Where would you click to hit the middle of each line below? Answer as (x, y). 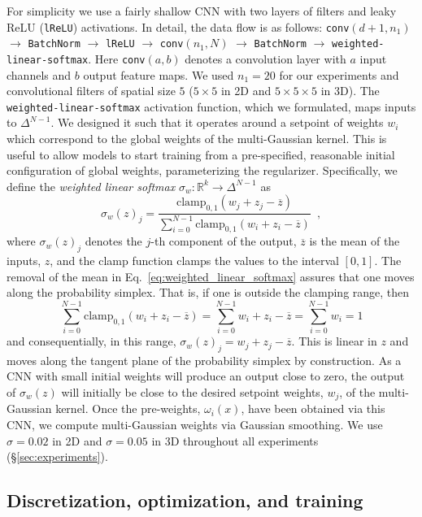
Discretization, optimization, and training (185, 500)
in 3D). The (350, 91)
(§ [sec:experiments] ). (57, 456)
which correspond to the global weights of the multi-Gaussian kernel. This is (197, 138)
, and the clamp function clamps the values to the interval (194, 261)
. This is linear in (334, 341)
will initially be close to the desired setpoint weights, (192, 392)
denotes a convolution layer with (265, 58)
